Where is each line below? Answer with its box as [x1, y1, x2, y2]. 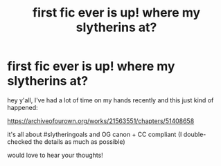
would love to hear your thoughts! [7, 151, 104, 159]
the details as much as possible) [33, 137, 126, 146]
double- [183, 130, 206, 138]
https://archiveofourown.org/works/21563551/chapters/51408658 [7, 116, 195, 125]
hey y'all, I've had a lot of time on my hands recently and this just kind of [7, 95, 214, 104]
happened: [7, 103, 38, 111]
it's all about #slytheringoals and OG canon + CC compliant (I [7, 130, 182, 138]
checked [7, 137, 33, 146]
